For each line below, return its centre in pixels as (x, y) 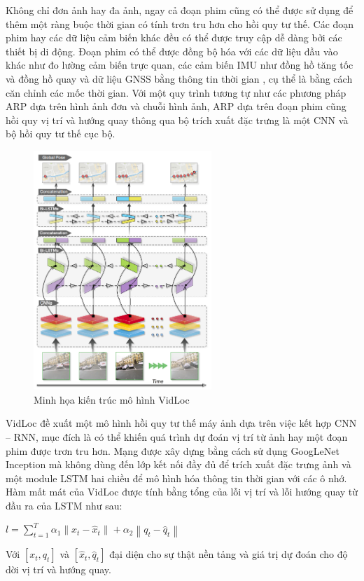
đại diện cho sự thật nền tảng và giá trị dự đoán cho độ (229, 554)
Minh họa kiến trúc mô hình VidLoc (112, 399)
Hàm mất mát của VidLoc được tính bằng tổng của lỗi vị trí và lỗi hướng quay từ (182, 492)
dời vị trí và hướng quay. (58, 569)
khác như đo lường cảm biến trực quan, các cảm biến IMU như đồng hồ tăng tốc (180, 65)
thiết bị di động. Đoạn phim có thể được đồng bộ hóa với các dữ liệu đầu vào (172, 51)
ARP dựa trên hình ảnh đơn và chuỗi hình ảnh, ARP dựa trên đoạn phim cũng (176, 106)
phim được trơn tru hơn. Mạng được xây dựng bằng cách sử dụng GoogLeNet (173, 450)
